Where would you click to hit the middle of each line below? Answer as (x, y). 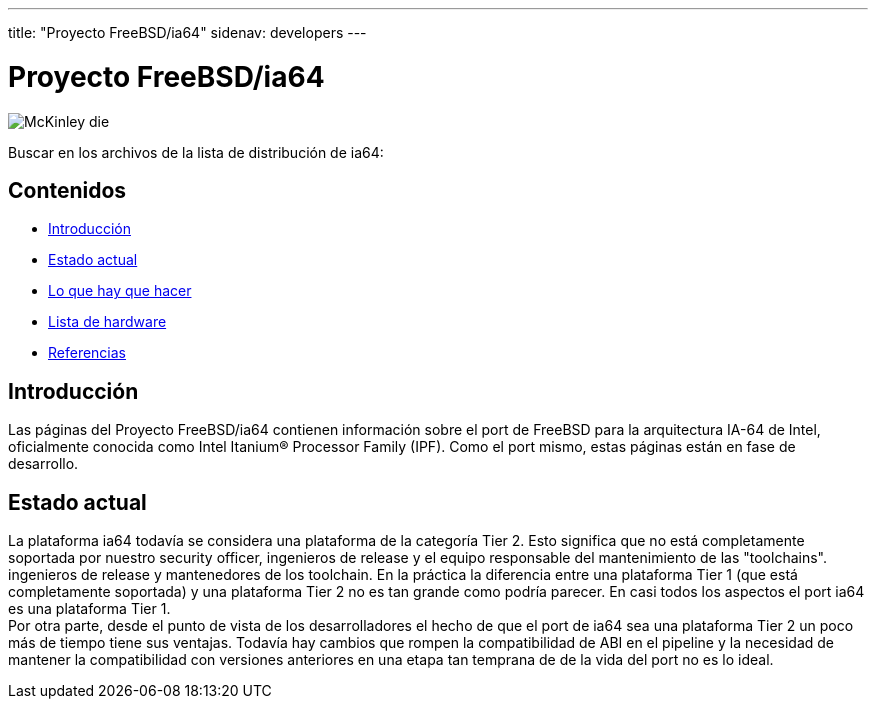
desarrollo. (43, 464)
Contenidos (67, 190)
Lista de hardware (107, 322)
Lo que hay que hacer (120, 291)
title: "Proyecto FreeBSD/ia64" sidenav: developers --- (187, 32)
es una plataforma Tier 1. (89, 609)
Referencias (87, 353)
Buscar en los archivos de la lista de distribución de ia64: (196, 152)
